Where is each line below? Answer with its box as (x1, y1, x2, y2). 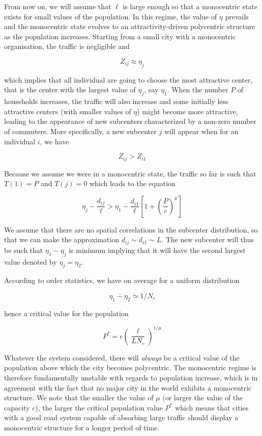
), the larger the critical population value (35, 402, 163, 413)
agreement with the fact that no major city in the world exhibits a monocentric (4, 382, 252, 393)
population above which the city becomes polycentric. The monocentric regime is (4, 362, 256, 373)
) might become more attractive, (137, 106, 238, 116)
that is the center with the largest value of (4, 84, 136, 95)
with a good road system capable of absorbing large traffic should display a (4, 412, 239, 423)
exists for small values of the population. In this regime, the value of (4, 11, 217, 21)
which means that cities (174, 402, 249, 413)
